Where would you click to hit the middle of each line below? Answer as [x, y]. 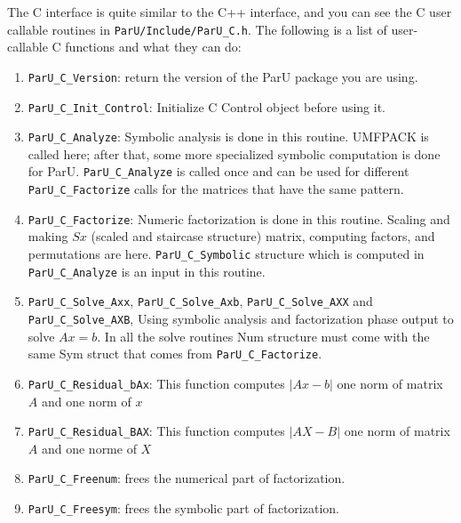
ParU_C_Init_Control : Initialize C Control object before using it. [207, 106]
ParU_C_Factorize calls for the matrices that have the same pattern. [216, 189]
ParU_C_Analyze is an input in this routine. [147, 271]
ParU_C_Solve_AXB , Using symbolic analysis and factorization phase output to [241, 318]
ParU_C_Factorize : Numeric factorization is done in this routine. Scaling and [239, 218]
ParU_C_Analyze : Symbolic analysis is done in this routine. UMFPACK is [228, 137]
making [48, 236]
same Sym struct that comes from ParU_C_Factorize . [175, 354]
